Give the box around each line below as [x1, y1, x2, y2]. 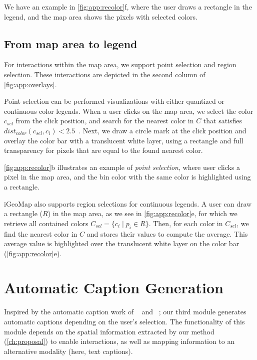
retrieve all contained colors [4, 218, 88, 228]
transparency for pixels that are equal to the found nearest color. [4, 145, 203, 155]
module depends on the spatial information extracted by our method [4, 326, 214, 336]
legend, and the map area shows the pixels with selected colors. [4, 11, 197, 22]
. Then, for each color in [148, 218, 223, 228]
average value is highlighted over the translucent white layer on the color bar [4, 238, 239, 249]
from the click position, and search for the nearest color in [15, 115, 194, 126]
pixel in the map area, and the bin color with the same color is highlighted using [4, 171, 251, 182]
